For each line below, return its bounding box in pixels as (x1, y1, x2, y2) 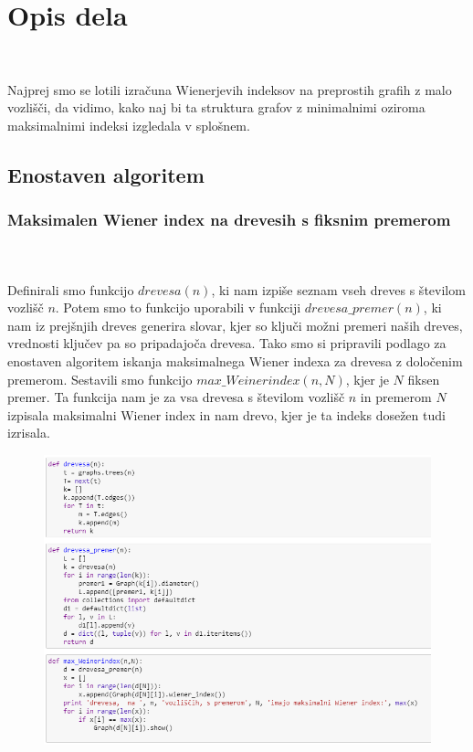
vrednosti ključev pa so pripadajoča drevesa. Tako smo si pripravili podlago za (7, 334, 447, 353)
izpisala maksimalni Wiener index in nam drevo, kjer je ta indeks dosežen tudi (7, 405, 446, 424)
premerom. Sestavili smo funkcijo (7, 369, 193, 388)
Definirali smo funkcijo (7, 280, 134, 299)
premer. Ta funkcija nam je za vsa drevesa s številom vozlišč (7, 387, 345, 407)
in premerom (360, 387, 432, 407)
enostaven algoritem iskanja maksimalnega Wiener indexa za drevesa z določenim (7, 352, 463, 371)
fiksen (407, 369, 440, 388)
